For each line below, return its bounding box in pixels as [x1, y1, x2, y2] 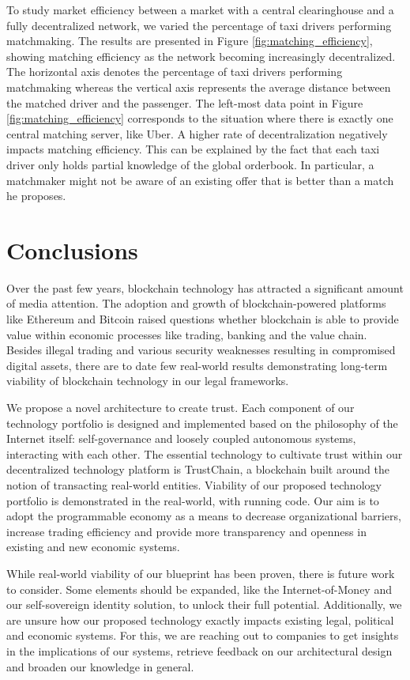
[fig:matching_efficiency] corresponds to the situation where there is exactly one [6, 110, 393, 127]
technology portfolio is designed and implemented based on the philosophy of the [6, 414, 398, 431]
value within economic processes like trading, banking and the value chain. [6, 326, 367, 342]
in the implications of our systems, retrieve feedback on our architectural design [6, 642, 393, 659]
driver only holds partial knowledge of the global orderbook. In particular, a [6, 156, 374, 172]
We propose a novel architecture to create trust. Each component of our [6, 399, 355, 415]
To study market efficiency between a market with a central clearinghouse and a [6, 2, 394, 17]
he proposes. [6, 187, 66, 204]
